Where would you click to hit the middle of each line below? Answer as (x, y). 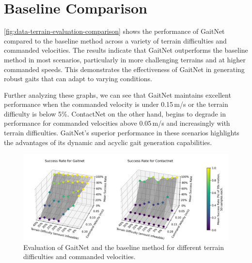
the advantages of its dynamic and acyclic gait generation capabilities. (108, 142)
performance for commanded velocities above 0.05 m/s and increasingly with (117, 123)
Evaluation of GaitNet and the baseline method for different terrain (124, 247)
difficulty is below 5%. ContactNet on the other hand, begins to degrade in (115, 113)
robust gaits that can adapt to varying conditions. (78, 79)
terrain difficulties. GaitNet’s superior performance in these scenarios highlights (122, 133)
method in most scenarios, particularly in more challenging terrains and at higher (125, 59)
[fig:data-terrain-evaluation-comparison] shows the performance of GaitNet (114, 31)
